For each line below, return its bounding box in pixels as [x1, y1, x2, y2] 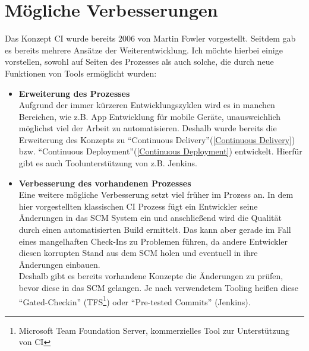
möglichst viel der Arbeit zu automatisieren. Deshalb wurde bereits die [18, 122, 277, 134]
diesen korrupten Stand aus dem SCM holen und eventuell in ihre [18, 246, 258, 259]
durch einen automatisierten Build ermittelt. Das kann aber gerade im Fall [18, 223, 291, 236]
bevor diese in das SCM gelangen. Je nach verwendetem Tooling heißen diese [18, 282, 299, 293]
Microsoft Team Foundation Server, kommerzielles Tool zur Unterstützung [18, 324, 290, 336]
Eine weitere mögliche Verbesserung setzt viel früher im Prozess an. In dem [18, 188, 294, 201]
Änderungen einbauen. [18, 258, 100, 270]
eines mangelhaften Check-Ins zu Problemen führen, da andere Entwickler [18, 235, 288, 247]
